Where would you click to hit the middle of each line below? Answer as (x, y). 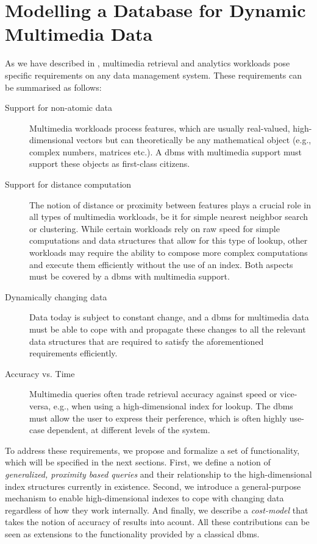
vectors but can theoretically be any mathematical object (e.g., (194, 140)
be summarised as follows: (53, 87)
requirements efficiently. (73, 353)
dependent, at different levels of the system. (129, 430)
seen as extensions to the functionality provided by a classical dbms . (132, 533)
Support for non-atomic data (59, 108)
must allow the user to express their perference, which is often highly (158, 418)
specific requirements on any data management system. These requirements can (154, 75)
